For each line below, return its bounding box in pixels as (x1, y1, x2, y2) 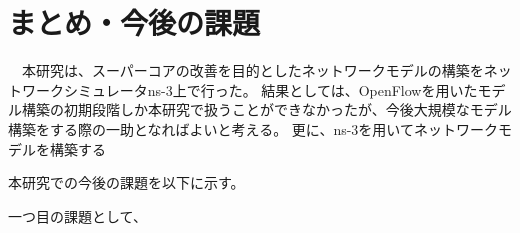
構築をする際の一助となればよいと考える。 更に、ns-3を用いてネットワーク (8, 118, 498, 139)
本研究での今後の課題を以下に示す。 (8, 172, 245, 193)
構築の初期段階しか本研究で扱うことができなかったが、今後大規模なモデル (21, 99, 512, 120)
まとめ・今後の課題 (8, 2, 261, 43)
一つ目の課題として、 (8, 205, 147, 226)
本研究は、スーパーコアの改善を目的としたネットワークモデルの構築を (21, 60, 484, 81)
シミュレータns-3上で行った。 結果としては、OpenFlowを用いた (63, 79, 478, 100)
